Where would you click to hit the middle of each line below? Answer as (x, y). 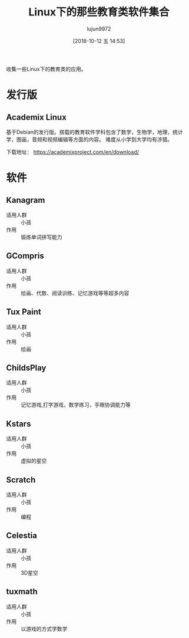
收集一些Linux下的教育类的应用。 (46, 69)
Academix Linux (36, 117)
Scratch (21, 480)
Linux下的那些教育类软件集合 (99, 12)
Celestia (21, 536)
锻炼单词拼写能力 (42, 237)
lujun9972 (99, 29)
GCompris (25, 256)
